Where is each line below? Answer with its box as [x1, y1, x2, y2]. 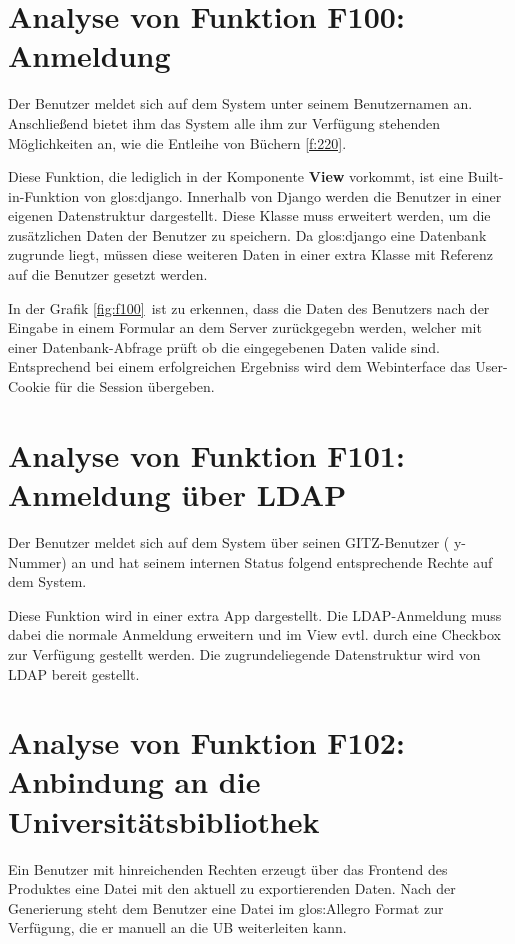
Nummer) [8, 551, 67, 572]
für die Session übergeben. [54, 376, 215, 397]
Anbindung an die [8, 761, 261, 802]
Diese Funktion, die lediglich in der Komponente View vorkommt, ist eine [8, 166, 464, 187]
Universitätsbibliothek [8, 800, 320, 841]
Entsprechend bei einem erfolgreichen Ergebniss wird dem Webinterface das [8, 356, 471, 377]
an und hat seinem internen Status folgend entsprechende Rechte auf [71, 551, 493, 572]
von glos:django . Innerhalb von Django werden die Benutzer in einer [84, 185, 502, 206]
